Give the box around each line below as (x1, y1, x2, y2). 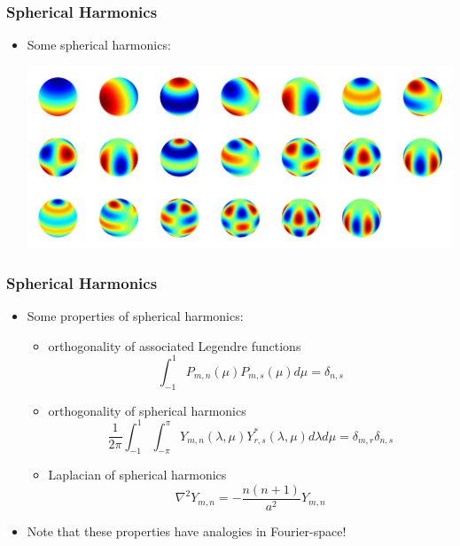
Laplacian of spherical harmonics (48, 465, 227, 484)
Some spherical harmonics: (27, 35, 171, 54)
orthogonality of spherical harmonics (48, 401, 246, 419)
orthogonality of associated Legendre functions (48, 336, 301, 355)
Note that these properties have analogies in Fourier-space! (27, 522, 347, 541)
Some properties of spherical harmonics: (27, 307, 244, 325)
